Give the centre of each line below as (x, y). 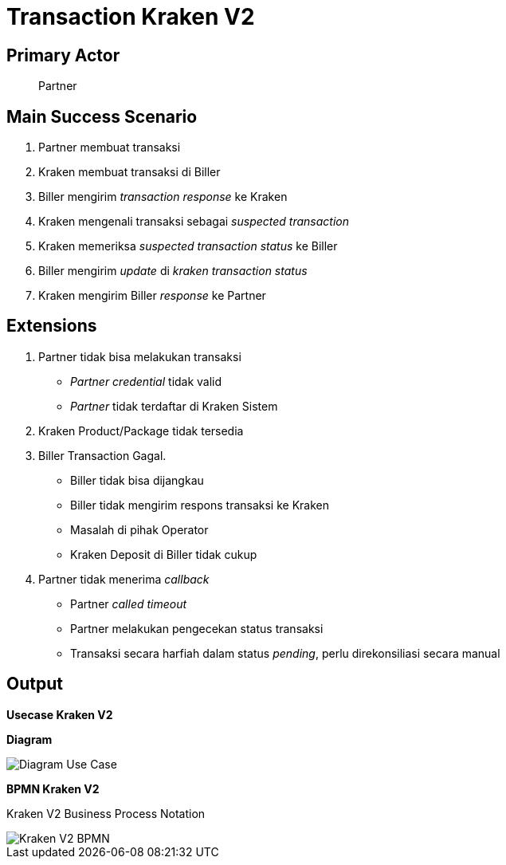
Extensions (52, 326)
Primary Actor (63, 55)
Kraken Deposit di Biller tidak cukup (164, 554)
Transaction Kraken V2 (131, 17)
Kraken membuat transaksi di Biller (129, 172)
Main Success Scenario (102, 116)
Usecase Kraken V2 (60, 714)
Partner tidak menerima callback (124, 579)
